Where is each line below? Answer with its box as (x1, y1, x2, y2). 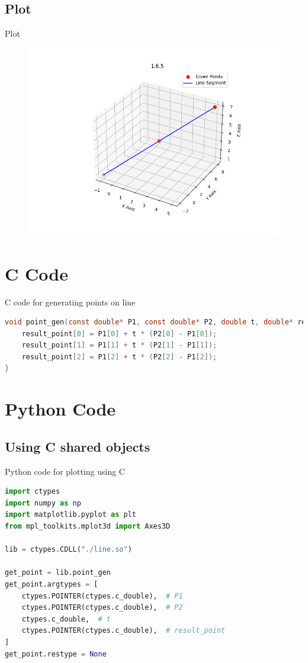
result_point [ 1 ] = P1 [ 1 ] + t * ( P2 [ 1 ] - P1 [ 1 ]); (21, 341, 217, 350)
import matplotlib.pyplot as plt (5, 510, 136, 519)
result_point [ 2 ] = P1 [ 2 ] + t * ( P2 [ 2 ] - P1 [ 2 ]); (21, 352, 217, 361)
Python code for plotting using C (5, 465, 125, 477)
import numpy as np (5, 498, 81, 507)
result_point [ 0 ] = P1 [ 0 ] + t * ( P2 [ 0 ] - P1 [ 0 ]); (21, 329, 217, 338)
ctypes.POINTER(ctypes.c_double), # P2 (21, 603, 183, 612)
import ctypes (5, 487, 60, 496)
